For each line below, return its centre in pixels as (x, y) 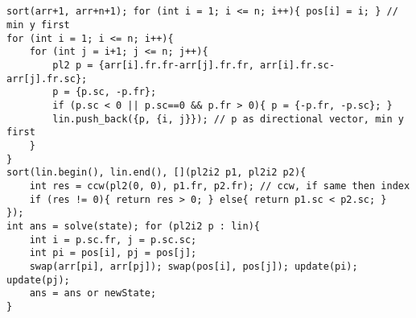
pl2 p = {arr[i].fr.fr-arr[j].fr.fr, (153, 66)
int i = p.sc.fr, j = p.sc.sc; (113, 240)
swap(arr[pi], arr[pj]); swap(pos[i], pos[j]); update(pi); (194, 266)
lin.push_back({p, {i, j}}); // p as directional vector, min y (228, 119)
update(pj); (38, 280)
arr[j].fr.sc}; (47, 78)
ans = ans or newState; (93, 293)
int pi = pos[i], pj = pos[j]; (113, 253)
